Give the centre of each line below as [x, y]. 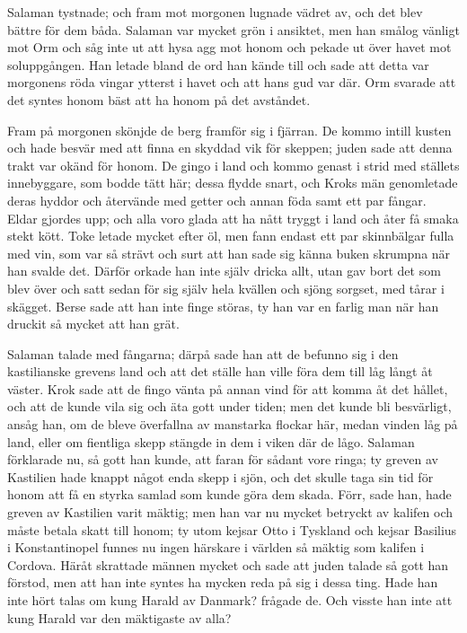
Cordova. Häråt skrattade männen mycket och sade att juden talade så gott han [228, 564]
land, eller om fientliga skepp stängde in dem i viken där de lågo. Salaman [211, 441]
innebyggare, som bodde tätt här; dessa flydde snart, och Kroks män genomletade [233, 183]
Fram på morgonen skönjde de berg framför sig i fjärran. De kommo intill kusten [229, 130]
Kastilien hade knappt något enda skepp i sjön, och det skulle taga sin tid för [220, 476]
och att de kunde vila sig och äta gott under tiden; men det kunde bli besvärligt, [229, 406]
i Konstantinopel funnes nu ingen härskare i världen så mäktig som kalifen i [216, 547]
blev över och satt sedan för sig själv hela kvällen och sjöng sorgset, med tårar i [226, 288]
